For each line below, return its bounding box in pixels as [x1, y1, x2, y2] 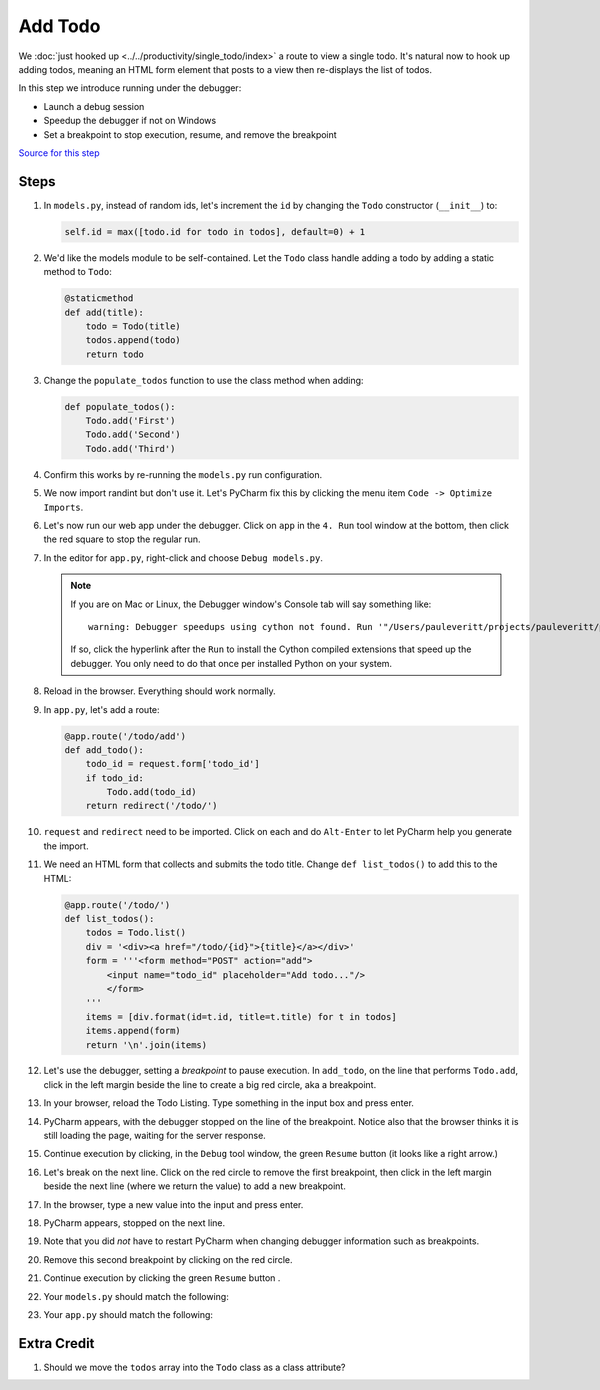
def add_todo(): [64, 744, 145, 755]
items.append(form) [85, 1025, 182, 1037]
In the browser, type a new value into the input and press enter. [43, 1198, 304, 1210]
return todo [85, 348, 145, 360]
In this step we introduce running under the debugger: [18, 82, 242, 94]
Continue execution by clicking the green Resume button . [43, 1272, 281, 1284]
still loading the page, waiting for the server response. [43, 1130, 267, 1142]
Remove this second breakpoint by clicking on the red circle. [43, 1253, 293, 1265]
